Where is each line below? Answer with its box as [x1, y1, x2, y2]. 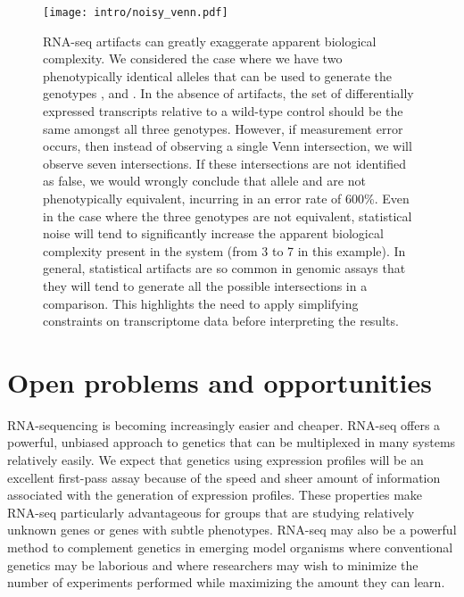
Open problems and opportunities [7, 363, 432, 400]
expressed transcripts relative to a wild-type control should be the [43, 102, 403, 120]
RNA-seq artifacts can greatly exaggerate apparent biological [43, 31, 377, 50]
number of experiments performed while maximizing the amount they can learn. [7, 573, 445, 592]
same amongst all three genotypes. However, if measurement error [43, 119, 403, 137]
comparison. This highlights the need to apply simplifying [43, 294, 359, 312]
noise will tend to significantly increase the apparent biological [43, 224, 384, 243]
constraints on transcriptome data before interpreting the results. [43, 311, 399, 330]
